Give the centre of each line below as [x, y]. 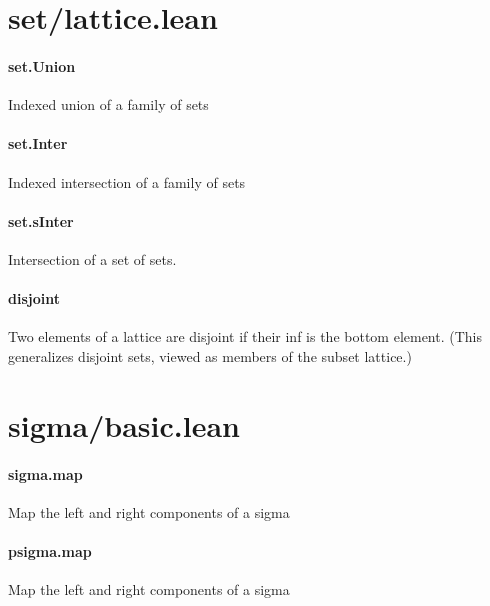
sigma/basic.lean [124, 424]
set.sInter [41, 220]
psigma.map [50, 550]
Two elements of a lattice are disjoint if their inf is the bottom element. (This [245, 336]
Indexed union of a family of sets [108, 104]
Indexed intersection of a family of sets [127, 181]
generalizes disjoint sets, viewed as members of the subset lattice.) [210, 355]
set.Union [42, 65]
